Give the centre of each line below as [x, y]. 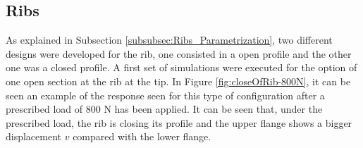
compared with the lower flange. [142, 136]
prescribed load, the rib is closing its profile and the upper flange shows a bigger [179, 122]
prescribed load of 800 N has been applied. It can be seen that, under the [164, 109]
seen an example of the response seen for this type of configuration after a [165, 95]
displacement [34, 136]
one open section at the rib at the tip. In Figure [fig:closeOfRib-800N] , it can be [178, 81]
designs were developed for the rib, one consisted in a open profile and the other [179, 53]
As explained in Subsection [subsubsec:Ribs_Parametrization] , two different [169, 40]
